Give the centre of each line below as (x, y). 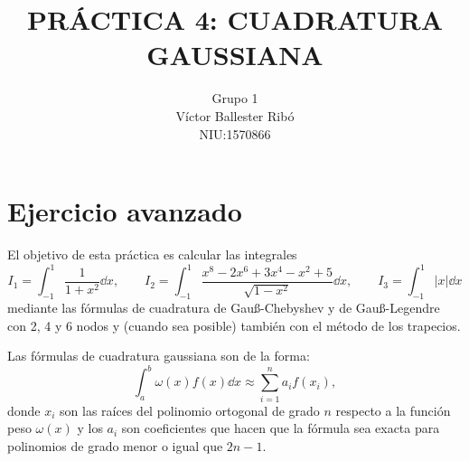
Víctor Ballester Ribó (235, 115)
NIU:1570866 (235, 133)
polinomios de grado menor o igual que (115, 445)
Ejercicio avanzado (125, 211)
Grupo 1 (235, 98)
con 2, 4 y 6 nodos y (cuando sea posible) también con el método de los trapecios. (234, 325)
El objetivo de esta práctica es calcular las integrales (152, 254)
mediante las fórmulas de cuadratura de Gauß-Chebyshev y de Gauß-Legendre (224, 307)
